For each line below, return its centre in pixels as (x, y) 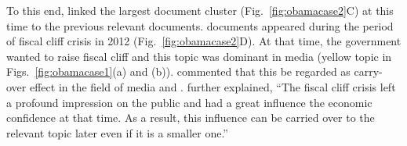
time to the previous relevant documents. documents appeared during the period (200, 25)
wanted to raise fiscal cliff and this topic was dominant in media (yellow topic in (199, 56)
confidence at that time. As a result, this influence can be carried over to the (191, 118)
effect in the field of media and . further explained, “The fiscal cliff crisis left (213, 86)
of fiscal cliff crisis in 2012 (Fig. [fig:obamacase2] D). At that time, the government (204, 41)
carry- (368, 71)
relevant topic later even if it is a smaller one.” (117, 132)
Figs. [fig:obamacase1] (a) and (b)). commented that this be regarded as (178, 71)
